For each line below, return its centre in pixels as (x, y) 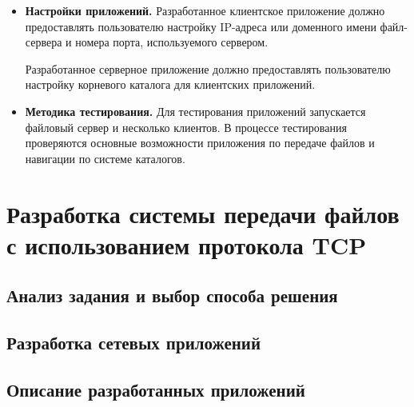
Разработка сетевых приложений (134, 343)
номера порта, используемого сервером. (172, 42)
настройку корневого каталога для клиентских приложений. (170, 84)
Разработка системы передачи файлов (203, 213)
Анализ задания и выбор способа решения (172, 295)
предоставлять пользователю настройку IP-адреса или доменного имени (201, 26)
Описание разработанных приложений (156, 389)
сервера (44, 42)
